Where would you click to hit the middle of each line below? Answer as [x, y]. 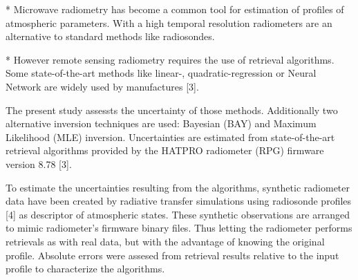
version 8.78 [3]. [39, 164]
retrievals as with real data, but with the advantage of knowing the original [165, 241]
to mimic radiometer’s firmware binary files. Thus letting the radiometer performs [179, 228]
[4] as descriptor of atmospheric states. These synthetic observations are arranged [178, 214]
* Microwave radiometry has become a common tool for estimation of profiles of [175, 9]
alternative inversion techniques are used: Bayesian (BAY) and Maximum [161, 123]
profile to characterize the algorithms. [85, 269]
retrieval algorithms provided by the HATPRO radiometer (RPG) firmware [165, 150]
